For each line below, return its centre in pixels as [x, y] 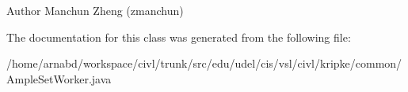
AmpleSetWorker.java [59, 78]
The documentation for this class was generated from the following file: [179, 37]
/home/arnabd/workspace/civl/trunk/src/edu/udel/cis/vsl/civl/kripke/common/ [204, 63]
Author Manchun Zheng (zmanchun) [95, 10]
